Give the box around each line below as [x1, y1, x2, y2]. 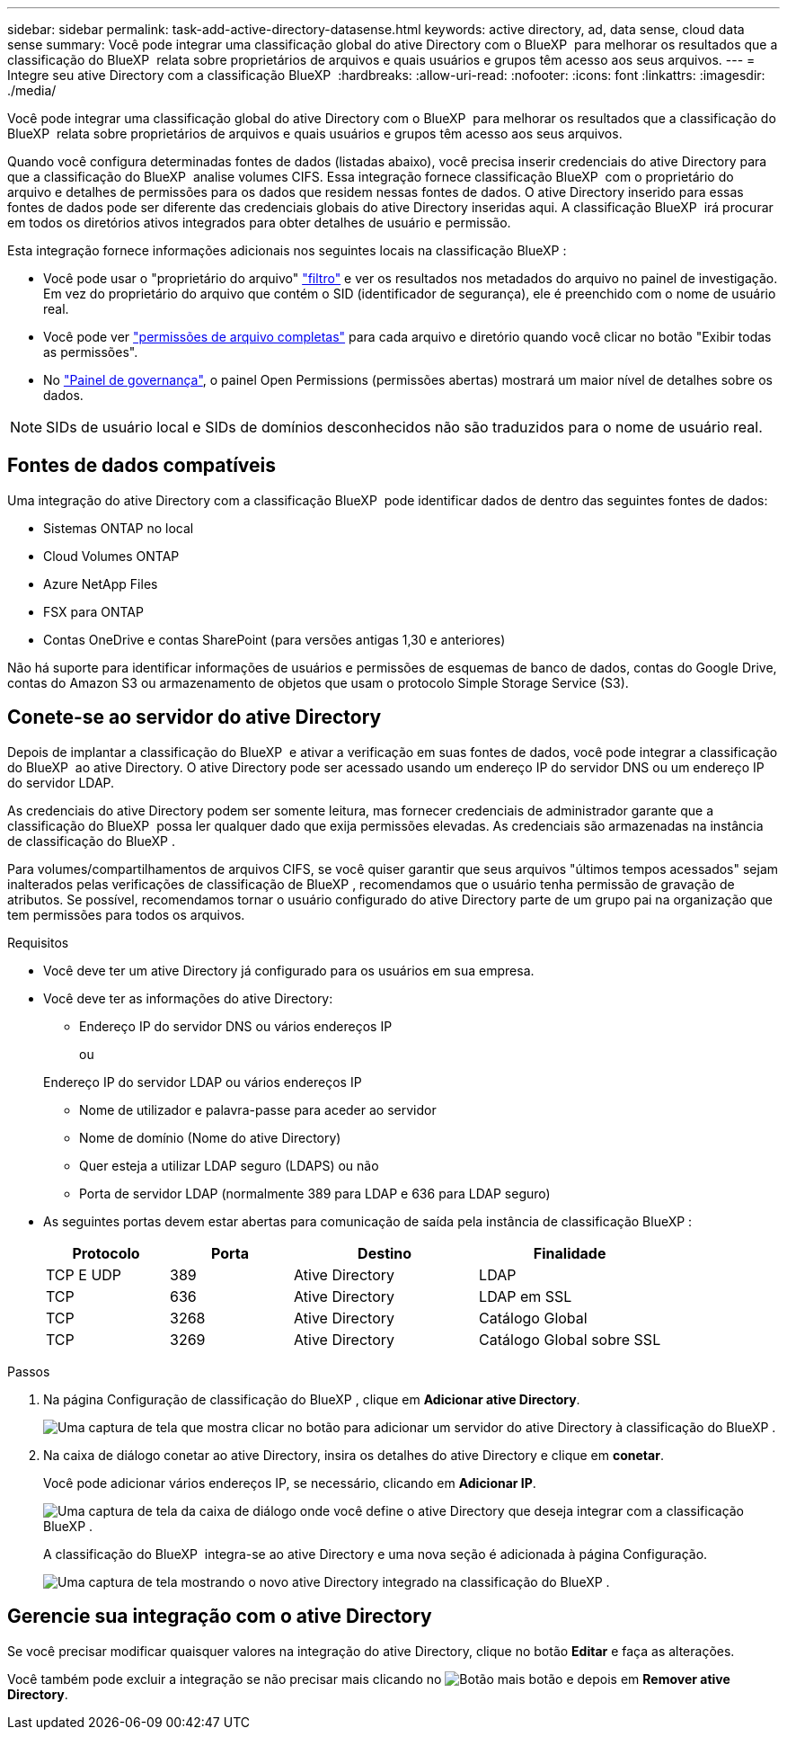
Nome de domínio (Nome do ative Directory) [79, 1129, 341, 1145]
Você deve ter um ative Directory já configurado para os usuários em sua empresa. [43, 962, 535, 978]
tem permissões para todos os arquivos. [7, 906, 245, 922]
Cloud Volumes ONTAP [43, 548, 180, 564]
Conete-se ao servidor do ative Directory [7, 706, 382, 729]
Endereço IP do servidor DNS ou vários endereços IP [79, 1018, 393, 1034]
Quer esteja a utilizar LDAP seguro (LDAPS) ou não [79, 1157, 379, 1173]
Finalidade [533, 1243, 606, 1262]
